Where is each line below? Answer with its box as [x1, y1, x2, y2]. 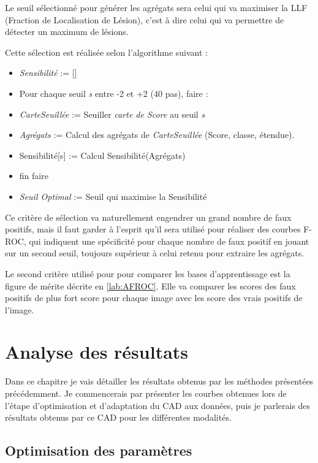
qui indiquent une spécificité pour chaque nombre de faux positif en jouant [29, 234, 309, 247]
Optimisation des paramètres [5, 441, 192, 460]
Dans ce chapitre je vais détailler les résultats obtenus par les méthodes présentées [5, 375, 314, 388]
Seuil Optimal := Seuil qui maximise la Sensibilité [19, 189, 207, 202]
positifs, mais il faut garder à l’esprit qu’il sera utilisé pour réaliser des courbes [5, 223, 301, 235]
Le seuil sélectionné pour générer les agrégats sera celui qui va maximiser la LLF [5, 1, 308, 13]
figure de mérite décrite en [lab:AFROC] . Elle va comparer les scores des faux [5, 279, 296, 292]
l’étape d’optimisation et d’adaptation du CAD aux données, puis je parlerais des [5, 399, 311, 411]
